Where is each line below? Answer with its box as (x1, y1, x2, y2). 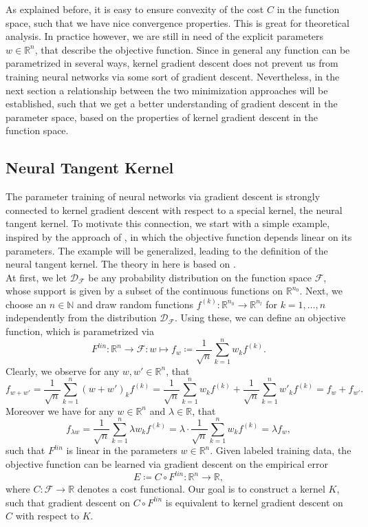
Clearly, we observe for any (6, 363, 120, 378)
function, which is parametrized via (6, 324, 155, 338)
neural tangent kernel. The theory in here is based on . (6, 257, 236, 271)
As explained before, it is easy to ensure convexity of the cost (6, 2, 264, 16)
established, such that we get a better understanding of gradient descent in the (6, 96, 338, 111)
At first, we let (6, 270, 67, 284)
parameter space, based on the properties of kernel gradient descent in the (6, 109, 318, 124)
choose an (6, 297, 47, 311)
